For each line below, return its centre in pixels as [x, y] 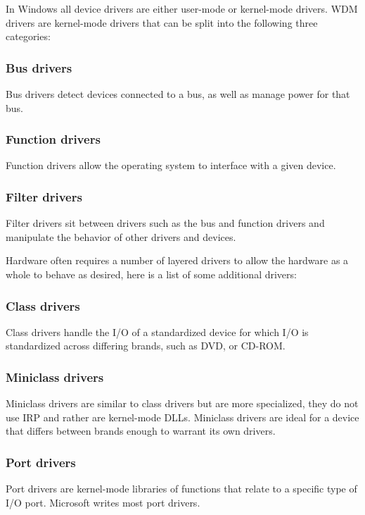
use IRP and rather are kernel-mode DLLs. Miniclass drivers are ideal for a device [182, 417]
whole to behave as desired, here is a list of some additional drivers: [151, 274]
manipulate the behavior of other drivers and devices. [121, 236]
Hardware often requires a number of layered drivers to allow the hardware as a [177, 260]
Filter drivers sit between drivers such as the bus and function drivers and [165, 223]
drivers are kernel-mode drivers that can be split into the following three [162, 22]
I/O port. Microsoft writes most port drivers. [103, 502]
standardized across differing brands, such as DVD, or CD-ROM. [146, 346]
